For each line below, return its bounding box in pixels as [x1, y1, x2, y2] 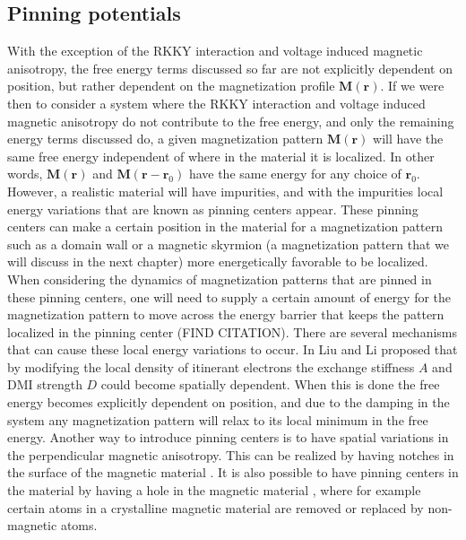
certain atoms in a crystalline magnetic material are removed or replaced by [7, 498, 424, 517]
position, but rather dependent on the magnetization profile [7, 76, 335, 95]
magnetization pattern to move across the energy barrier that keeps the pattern [7, 305, 444, 324]
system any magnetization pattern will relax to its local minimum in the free [7, 410, 428, 429]
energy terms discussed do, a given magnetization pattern [7, 129, 324, 148]
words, [7, 164, 43, 183]
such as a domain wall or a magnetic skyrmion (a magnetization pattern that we [7, 234, 450, 253]
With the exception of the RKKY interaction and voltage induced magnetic [7, 41, 423, 60]
